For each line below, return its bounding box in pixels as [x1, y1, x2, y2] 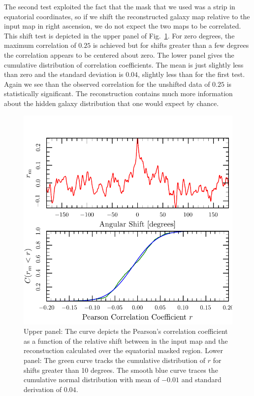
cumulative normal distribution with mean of [24, 374, 159, 385]
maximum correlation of [4, 40, 76, 50]
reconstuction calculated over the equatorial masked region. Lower [24, 345, 223, 356]
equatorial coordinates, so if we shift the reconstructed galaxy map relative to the [4, 11, 250, 21]
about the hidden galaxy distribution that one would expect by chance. [4, 98, 219, 108]
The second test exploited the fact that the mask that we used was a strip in [4, 1, 235, 11]
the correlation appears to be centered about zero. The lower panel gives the [4, 49, 234, 60]
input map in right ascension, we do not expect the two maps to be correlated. [4, 21, 241, 31]
